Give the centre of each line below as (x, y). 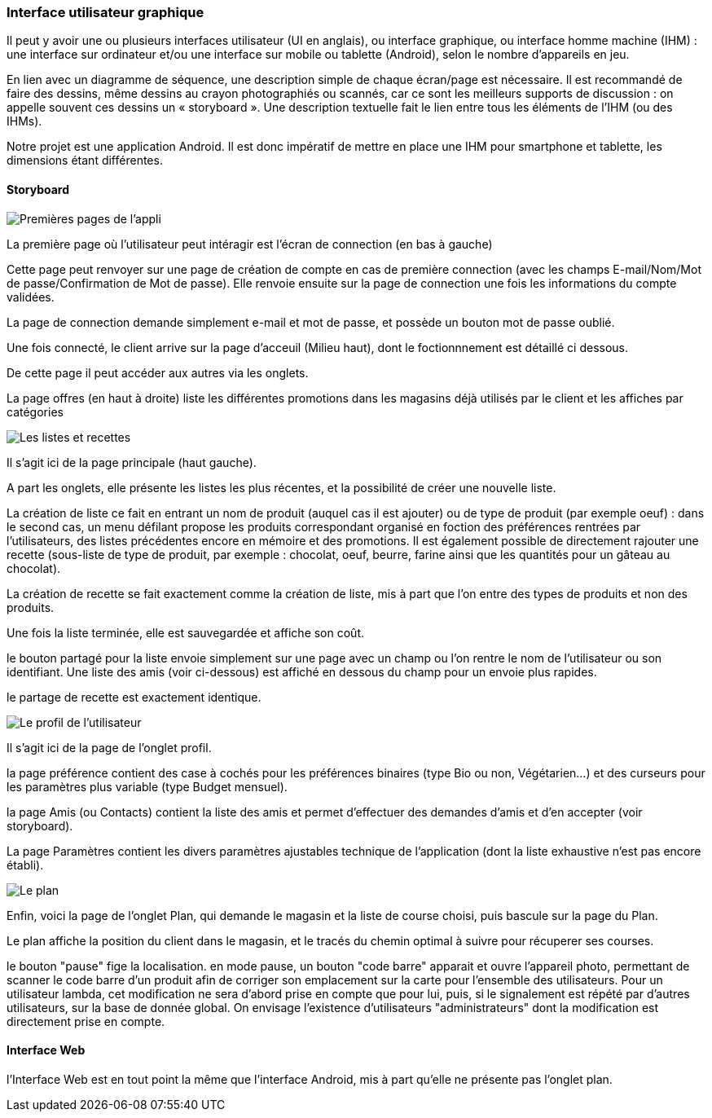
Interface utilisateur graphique (105, 12)
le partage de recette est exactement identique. (134, 697)
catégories (35, 412)
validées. (31, 297)
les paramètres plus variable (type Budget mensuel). (147, 786)
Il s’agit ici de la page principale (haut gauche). (132, 462)
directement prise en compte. (86, 1021)
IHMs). (24, 121)
